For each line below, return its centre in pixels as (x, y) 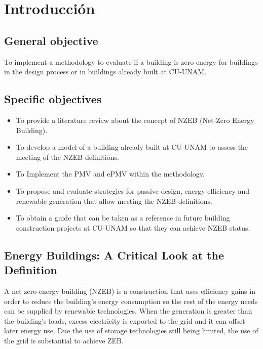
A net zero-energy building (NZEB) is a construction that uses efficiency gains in (130, 291)
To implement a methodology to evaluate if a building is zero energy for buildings (131, 61)
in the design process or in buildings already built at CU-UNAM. (105, 72)
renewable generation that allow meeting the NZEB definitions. (114, 201)
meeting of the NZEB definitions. (67, 157)
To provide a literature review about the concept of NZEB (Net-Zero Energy (135, 120)
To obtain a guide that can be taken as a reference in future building (123, 218)
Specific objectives (53, 99)
